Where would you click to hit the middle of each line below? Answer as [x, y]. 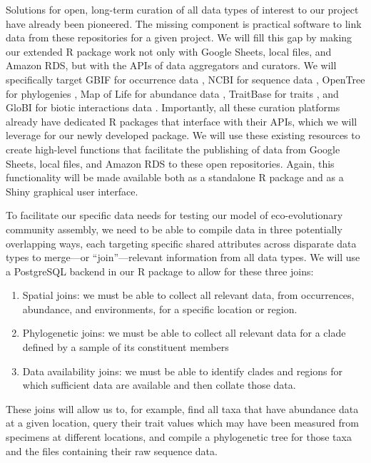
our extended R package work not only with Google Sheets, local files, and [169, 51]
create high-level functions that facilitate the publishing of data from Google [173, 149]
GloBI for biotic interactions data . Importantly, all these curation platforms [173, 107]
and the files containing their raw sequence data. [112, 451]
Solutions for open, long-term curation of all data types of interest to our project [182, 9]
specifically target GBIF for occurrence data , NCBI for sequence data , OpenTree [185, 79]
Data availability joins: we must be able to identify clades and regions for [182, 371]
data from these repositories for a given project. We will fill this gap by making [179, 37]
